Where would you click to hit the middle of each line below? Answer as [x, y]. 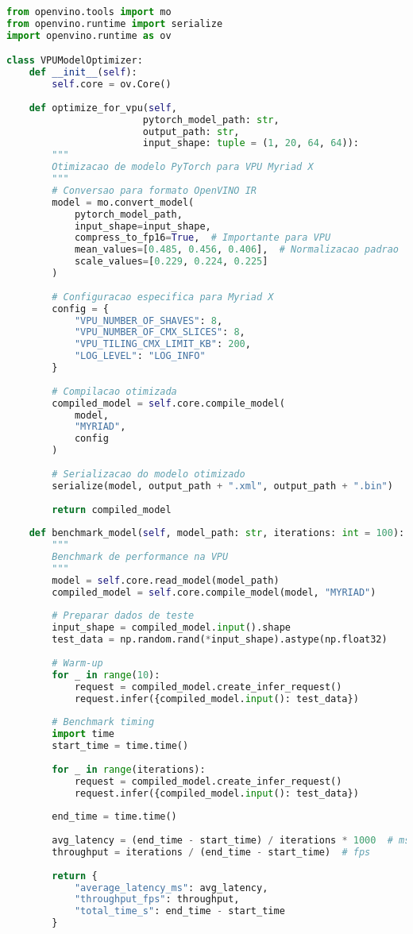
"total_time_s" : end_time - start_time [179, 911]
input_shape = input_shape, [143, 226]
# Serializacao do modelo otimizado [149, 474]
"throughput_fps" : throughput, [157, 899]
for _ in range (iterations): [129, 769]
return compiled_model [112, 509]
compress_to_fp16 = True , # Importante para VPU [203, 238]
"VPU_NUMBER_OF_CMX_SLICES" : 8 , [160, 332]
